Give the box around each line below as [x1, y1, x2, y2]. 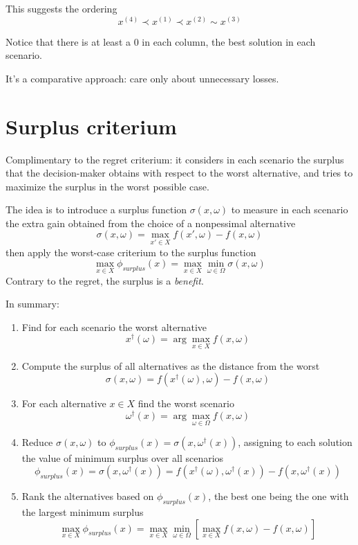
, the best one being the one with [208, 489, 349, 503]
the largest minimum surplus [21, 505, 144, 519]
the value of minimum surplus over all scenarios [21, 450, 224, 465]
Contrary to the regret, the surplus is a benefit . [6, 273, 204, 287]
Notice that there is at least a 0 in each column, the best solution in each [6, 34, 316, 48]
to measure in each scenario [231, 202, 348, 217]
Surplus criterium [6, 111, 177, 140]
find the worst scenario [138, 396, 234, 411]
